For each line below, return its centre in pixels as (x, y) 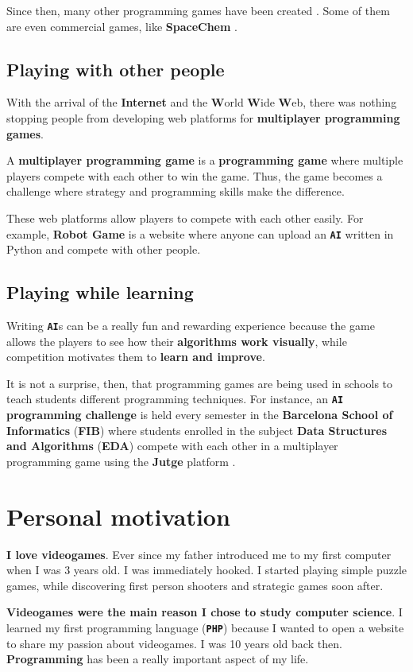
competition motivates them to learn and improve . (136, 357)
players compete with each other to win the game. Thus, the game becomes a (195, 175)
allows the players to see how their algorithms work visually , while (177, 341)
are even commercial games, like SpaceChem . (122, 26)
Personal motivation (118, 516)
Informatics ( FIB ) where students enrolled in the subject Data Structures (197, 430)
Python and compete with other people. (104, 249)
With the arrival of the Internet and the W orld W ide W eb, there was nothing (202, 102)
